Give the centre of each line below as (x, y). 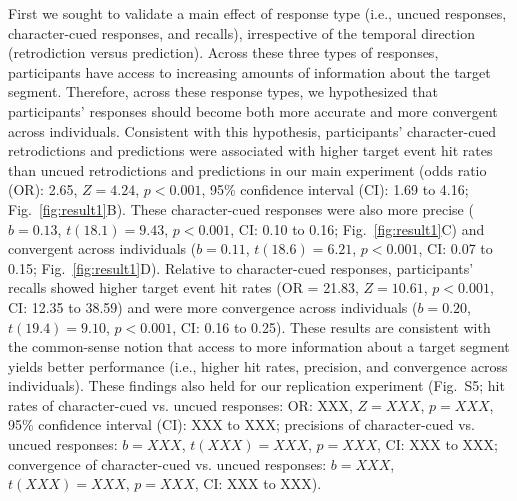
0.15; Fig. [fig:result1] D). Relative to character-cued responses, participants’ (241, 267)
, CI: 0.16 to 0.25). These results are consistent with (331, 326)
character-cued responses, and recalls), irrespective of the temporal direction (241, 32)
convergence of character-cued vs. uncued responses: (167, 463)
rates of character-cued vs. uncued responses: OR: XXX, (180, 404)
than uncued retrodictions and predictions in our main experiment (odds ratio (247, 169)
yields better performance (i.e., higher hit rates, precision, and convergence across (258, 365)
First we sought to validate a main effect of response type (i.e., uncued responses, (257, 13)
